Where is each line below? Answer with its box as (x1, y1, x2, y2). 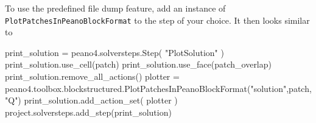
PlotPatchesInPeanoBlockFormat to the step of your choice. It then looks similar (5, 13, 310, 26)
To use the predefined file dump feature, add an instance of (5, 2, 226, 14)
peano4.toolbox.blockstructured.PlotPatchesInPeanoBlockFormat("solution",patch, (5, 82, 312, 94)
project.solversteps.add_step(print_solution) (5, 105, 172, 118)
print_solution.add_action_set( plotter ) (24, 94, 178, 107)
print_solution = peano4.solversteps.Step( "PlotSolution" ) (5, 46, 224, 58)
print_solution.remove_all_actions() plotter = (5, 70, 180, 83)
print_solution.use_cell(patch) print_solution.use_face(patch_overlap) (5, 58, 272, 71)
